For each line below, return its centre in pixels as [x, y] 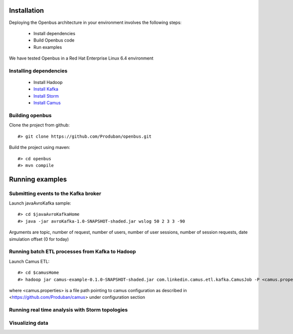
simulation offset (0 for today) [39, 239]
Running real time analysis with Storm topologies [68, 310]
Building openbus [30, 115]
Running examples [38, 179]
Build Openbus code [54, 40]
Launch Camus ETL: [29, 261]
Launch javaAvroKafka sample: [40, 203]
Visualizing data [29, 323]
